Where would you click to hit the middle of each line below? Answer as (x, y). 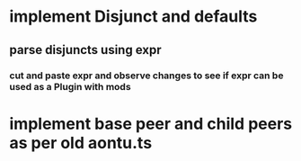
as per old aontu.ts (81, 143)
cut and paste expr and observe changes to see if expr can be (146, 76)
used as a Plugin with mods (71, 86)
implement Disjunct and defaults (133, 17)
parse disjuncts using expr (85, 50)
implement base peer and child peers (151, 124)
